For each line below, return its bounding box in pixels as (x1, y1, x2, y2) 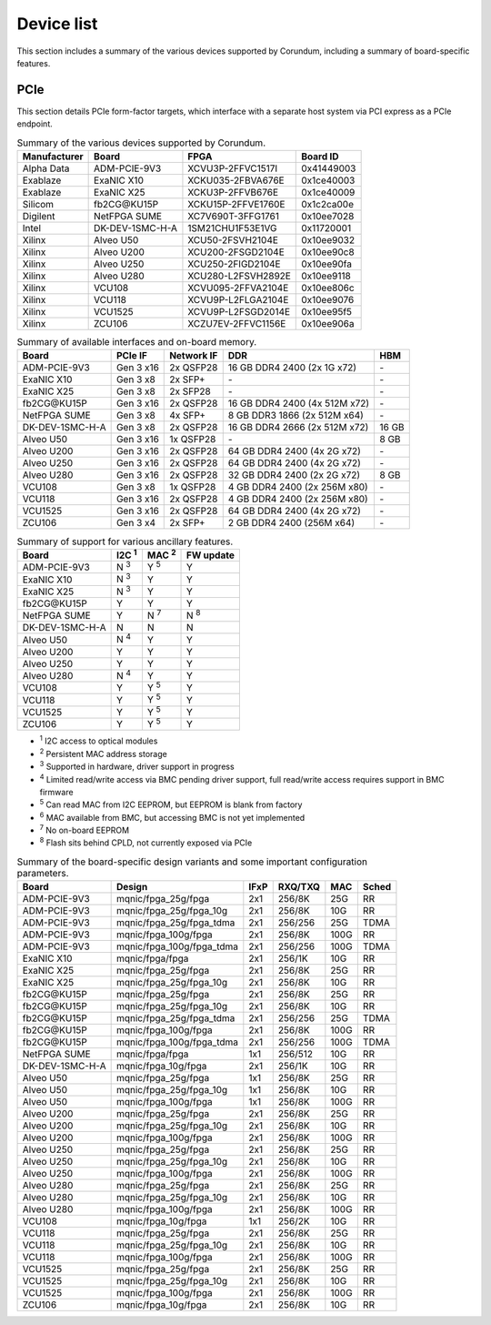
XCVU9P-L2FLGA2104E (187, 294, 289, 306)
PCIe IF (115, 349, 147, 362)
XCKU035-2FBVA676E (187, 174, 286, 187)
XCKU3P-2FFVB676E (187, 187, 279, 198)
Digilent (22, 210, 55, 222)
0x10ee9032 (301, 234, 355, 246)
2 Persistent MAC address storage (39, 747, 167, 759)
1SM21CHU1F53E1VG (187, 222, 277, 234)
